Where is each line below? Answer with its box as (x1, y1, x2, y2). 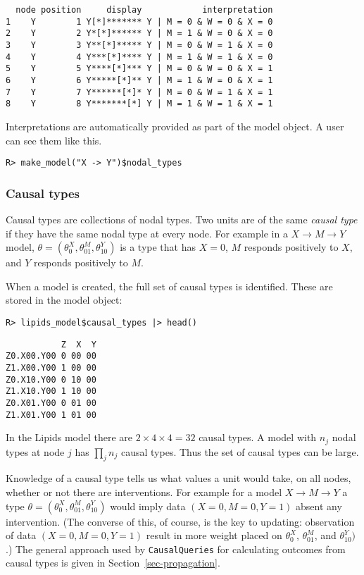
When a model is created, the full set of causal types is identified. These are (6, 278, 333, 293)
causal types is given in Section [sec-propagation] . (6, 555, 220, 570)
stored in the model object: (6, 292, 123, 307)
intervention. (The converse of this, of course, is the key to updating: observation (6, 514, 355, 528)
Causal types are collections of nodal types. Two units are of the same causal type (6, 211, 358, 226)
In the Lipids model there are (6, 430, 133, 445)
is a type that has (120, 240, 196, 254)
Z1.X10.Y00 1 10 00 (6, 386, 96, 397)
